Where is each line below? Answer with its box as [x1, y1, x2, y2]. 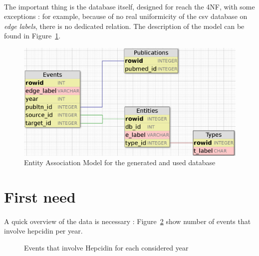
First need [4, 187, 76, 207]
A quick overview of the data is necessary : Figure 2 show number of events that [4, 216, 251, 226]
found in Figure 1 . [4, 30, 61, 41]
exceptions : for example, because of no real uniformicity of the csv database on [4, 11, 248, 21]
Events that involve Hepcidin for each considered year [24, 243, 189, 253]
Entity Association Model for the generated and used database [24, 157, 216, 168]
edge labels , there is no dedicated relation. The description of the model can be [4, 20, 245, 31]
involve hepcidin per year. [4, 226, 83, 236]
